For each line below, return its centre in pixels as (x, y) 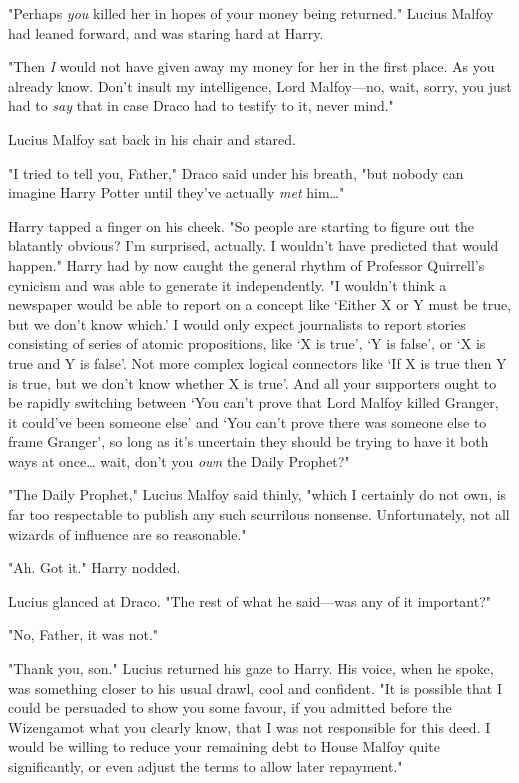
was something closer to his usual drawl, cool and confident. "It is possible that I (255, 687)
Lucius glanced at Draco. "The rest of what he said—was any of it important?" (249, 600)
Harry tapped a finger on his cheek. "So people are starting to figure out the (241, 225)
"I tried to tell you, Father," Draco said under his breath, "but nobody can (236, 172)
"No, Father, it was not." (83, 634)
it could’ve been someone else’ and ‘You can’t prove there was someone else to (247, 421)
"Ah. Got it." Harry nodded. (94, 567)
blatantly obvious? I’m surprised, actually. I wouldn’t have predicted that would (253, 245)
